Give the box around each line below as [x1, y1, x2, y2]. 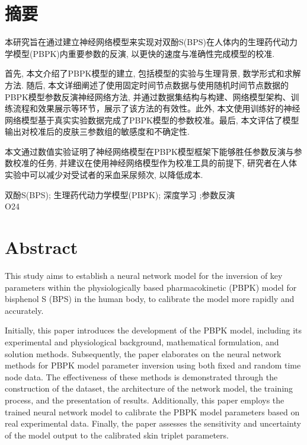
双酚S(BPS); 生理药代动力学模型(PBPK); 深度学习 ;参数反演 [5, 188, 235, 201]
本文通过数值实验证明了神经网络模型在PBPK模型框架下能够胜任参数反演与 [5, 145, 294, 157]
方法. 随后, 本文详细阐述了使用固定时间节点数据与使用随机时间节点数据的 [5, 78, 289, 91]
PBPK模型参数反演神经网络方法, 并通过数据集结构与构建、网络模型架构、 [5, 90, 291, 103]
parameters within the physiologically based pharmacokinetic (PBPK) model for [5, 281, 297, 293]
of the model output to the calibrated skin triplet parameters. [5, 428, 229, 441]
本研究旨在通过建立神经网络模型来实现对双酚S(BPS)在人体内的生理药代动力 [5, 36, 298, 48]
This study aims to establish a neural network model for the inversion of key [5, 269, 283, 281]
